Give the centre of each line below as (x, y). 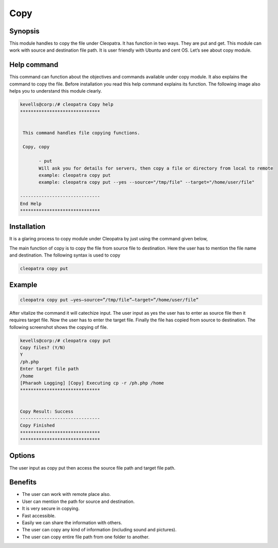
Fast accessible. (39, 516)
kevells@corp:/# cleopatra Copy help (67, 104)
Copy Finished (37, 426)
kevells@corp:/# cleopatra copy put (65, 341)
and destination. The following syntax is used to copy (65, 255)
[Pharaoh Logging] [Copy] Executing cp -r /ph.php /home (92, 383)
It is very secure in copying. (51, 509)
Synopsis (25, 31)
